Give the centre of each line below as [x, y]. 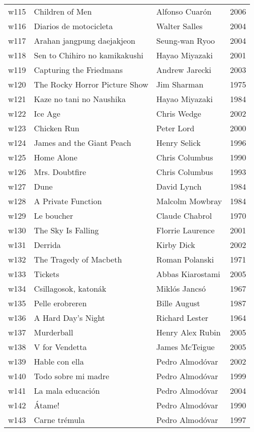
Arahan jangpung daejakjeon [85, 40]
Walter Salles [179, 26]
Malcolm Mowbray [189, 201]
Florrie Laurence [185, 230]
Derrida [47, 245]
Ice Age [47, 113]
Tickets [47, 274]
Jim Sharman [180, 84]
